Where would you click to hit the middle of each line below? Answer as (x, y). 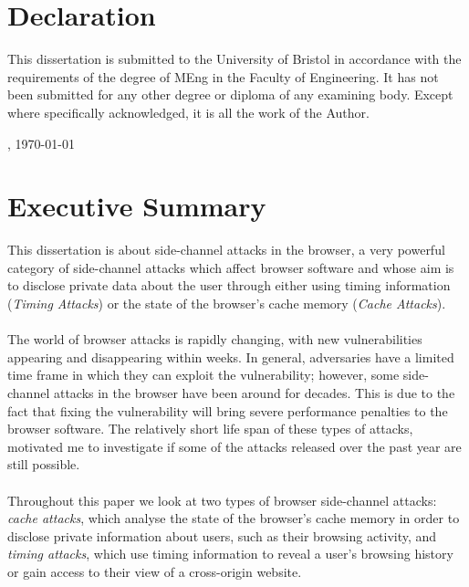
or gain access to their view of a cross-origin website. (155, 571)
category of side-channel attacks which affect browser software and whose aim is (231, 267)
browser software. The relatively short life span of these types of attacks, (210, 429)
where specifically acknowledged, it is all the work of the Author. (188, 112)
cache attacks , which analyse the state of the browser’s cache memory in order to (234, 518)
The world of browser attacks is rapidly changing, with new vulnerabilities (215, 339)
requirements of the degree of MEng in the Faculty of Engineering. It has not (223, 76)
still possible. (44, 464)
